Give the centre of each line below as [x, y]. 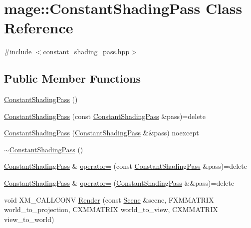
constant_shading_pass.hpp [86, 52]
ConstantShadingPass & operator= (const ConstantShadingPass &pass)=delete [125, 166]
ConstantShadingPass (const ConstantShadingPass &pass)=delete [105, 116]
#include [18, 52]
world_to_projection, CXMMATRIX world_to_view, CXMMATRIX [111, 209]
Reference [39, 28]
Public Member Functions [72, 78]
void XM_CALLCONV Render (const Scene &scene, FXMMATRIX [109, 199]
